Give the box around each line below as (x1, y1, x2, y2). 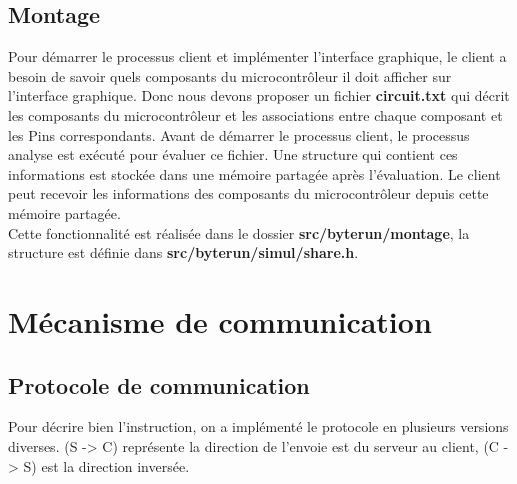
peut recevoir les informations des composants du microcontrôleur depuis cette (8, 183, 489, 204)
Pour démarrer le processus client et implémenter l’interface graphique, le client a (8, 46, 507, 67)
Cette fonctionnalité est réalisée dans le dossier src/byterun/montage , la (8, 222, 470, 243)
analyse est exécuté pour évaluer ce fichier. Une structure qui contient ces (8, 144, 458, 165)
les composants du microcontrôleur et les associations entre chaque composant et (8, 104, 503, 125)
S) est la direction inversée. (23, 455, 190, 476)
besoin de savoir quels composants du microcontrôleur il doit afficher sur (8, 65, 452, 86)
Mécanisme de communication (8, 300, 432, 341)
